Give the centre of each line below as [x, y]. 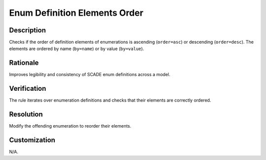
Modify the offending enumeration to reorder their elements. [70, 126]
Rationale [24, 63]
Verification [28, 89]
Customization [32, 140]
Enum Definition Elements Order [76, 13]
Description [28, 30]
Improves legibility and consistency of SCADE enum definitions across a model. [90, 75]
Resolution [26, 115]
